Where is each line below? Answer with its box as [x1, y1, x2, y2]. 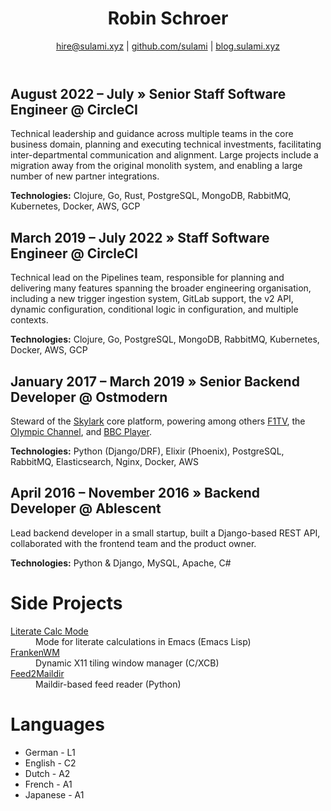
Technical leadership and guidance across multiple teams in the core [10, 128, 294, 140]
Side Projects [10, 592, 123, 614]
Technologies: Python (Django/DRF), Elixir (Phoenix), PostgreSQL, [10, 445, 285, 457]
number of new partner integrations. [10, 170, 160, 182]
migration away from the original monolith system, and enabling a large [10, 160, 303, 172]
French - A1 [24, 778, 73, 790]
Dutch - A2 [24, 767, 71, 779]
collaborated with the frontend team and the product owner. [10, 537, 257, 549]
